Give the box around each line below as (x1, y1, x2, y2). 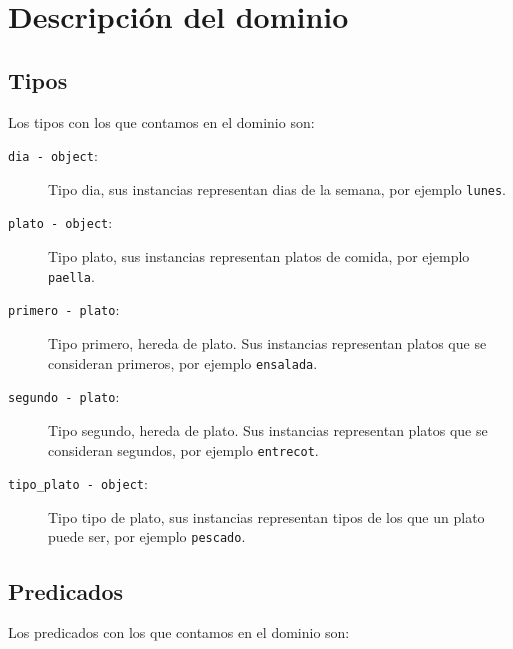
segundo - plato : (8, 386, 120, 407)
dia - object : (8, 145, 98, 166)
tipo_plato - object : (8, 473, 148, 494)
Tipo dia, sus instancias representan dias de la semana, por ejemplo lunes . (48, 178, 507, 199)
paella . (48, 265, 95, 286)
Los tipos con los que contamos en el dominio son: (8, 111, 315, 132)
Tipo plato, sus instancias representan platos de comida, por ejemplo (48, 246, 470, 267)
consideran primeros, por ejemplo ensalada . (48, 352, 318, 373)
